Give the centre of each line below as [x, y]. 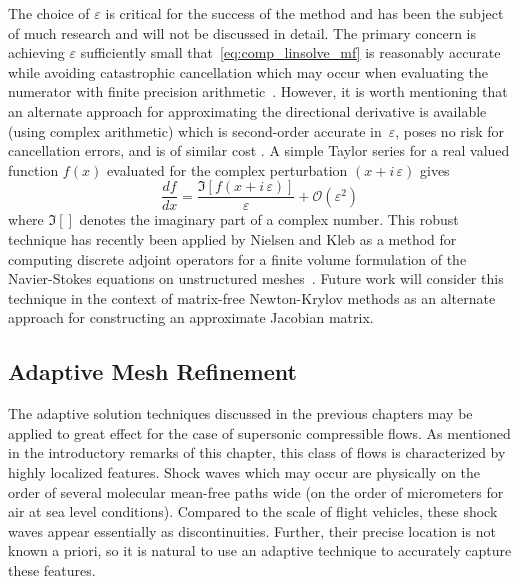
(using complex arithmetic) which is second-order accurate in [195, 130]
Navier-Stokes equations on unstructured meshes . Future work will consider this [256, 278]
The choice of [49, 13]
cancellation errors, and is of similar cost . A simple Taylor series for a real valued [259, 150]
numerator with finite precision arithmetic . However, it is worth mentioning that [258, 91]
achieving [36, 52]
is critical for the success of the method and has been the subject [304, 13]
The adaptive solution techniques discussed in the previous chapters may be [240, 413]
